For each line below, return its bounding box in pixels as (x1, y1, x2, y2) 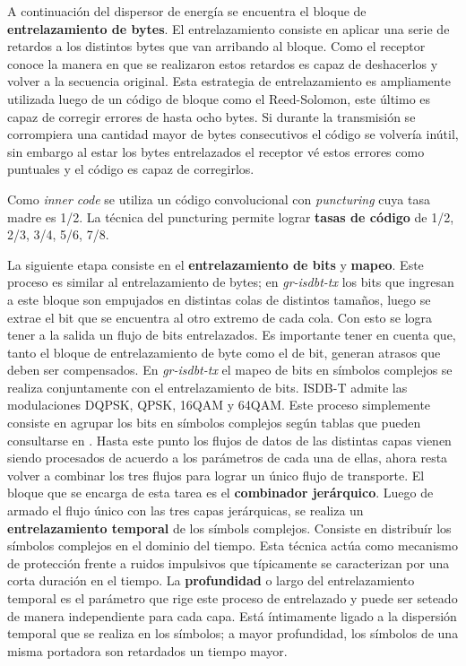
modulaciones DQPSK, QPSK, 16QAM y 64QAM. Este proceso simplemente (7, 395, 431, 414)
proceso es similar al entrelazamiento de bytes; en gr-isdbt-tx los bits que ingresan (7, 272, 454, 291)
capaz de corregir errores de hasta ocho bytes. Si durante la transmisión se (7, 107, 416, 125)
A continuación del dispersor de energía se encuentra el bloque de (7, 2, 367, 20)
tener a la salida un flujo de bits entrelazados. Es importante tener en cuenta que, (7, 325, 456, 344)
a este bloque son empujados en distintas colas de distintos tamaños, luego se (7, 290, 431, 308)
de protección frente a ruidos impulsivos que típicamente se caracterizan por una (7, 553, 450, 572)
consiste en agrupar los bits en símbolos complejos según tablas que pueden (7, 413, 421, 432)
